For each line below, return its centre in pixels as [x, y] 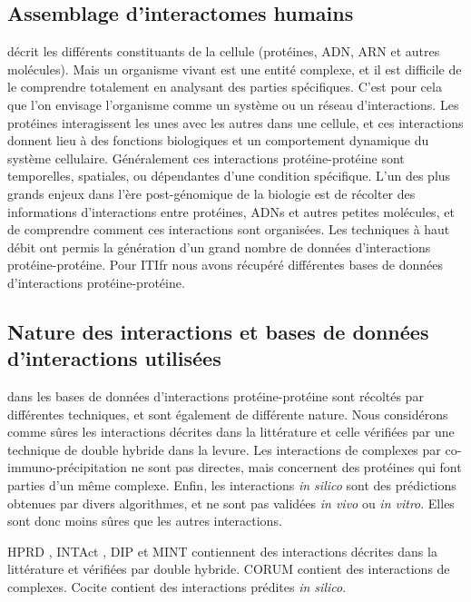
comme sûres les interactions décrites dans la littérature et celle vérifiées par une [231, 432]
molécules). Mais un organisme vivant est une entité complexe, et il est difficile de [235, 69]
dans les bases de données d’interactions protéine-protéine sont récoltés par [216, 396]
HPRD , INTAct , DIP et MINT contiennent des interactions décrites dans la [222, 551]
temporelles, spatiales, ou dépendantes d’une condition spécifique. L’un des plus [229, 176]
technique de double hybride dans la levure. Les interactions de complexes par [224, 449]
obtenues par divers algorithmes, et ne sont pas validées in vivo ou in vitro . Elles [231, 503]
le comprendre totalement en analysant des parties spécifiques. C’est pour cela [225, 87]
